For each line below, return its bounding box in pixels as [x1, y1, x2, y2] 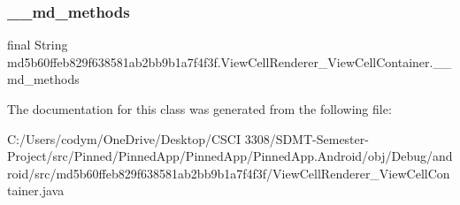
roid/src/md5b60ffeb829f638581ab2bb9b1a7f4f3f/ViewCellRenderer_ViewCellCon [7, 163, 450, 182]
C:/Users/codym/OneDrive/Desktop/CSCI [7, 129, 241, 148]
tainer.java [7, 181, 65, 200]
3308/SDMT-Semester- [244, 129, 369, 148]
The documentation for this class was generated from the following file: [7, 100, 392, 118]
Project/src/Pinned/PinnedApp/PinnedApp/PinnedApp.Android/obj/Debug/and [7, 147, 453, 165]
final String [7, 35, 68, 54]
